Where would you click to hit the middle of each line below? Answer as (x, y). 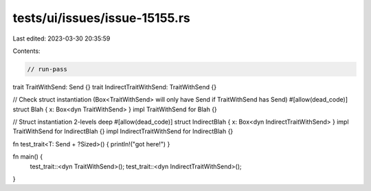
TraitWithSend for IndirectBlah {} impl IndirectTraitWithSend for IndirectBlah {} (123, 131)
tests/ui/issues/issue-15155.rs (101, 18)
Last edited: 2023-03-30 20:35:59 (61, 38)
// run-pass (47, 69)
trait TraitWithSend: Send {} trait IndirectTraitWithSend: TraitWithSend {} (114, 87)
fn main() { (28, 157)
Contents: (26, 51)
